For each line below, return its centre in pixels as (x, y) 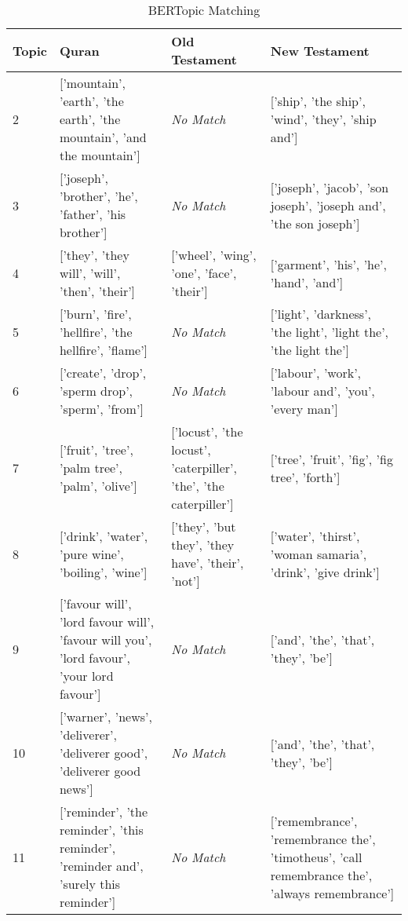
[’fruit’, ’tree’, (96, 450)
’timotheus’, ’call (316, 857)
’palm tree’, (91, 468)
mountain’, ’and (103, 137)
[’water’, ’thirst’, (315, 535)
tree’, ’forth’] (305, 477)
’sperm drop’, (96, 391)
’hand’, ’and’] (307, 282)
